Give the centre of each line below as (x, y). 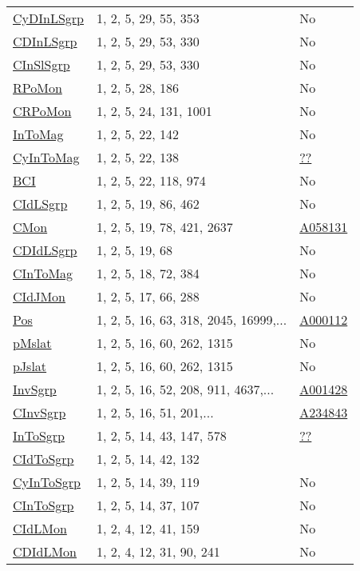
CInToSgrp (44, 505)
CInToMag (43, 273)
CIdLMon (40, 528)
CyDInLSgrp (48, 18)
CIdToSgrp (44, 459)
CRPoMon (42, 111)
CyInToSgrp (47, 482)
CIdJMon (40, 296)
